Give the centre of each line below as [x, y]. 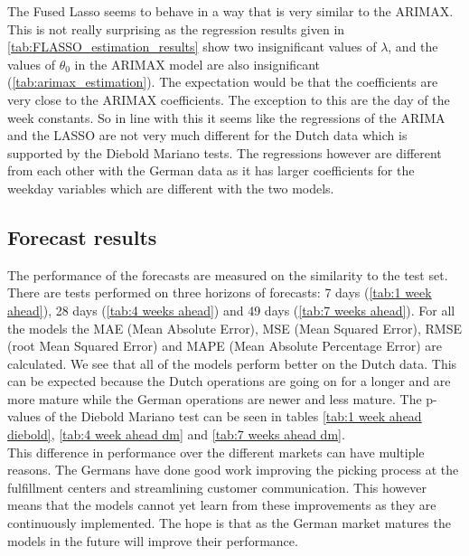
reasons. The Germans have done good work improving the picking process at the [233, 470]
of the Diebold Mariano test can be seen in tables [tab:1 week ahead [233, 416]
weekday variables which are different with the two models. [171, 188]
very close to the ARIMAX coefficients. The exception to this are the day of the [229, 99]
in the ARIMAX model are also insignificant [197, 64]
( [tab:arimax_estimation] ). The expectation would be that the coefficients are [223, 82]
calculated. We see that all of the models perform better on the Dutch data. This [232, 363]
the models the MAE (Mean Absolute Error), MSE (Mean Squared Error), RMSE [234, 328]
